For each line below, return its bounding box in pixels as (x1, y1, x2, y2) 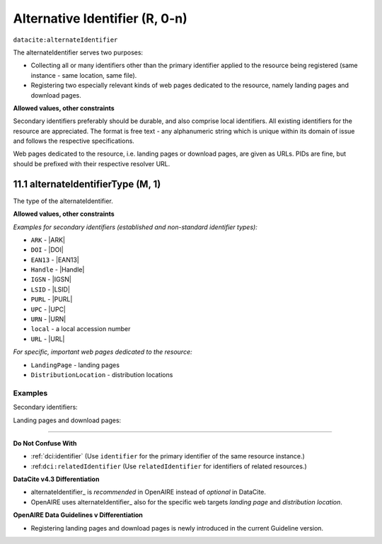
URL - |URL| (30, 335, 65, 343)
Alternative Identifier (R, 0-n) (13, 11, 187, 26)
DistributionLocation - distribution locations (30, 371, 173, 378)
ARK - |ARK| (30, 236, 65, 244)
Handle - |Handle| (30, 265, 85, 274)
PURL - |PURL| (30, 295, 73, 303)
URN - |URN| (30, 315, 66, 323)
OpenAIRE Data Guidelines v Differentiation (13, 511, 143, 519)
